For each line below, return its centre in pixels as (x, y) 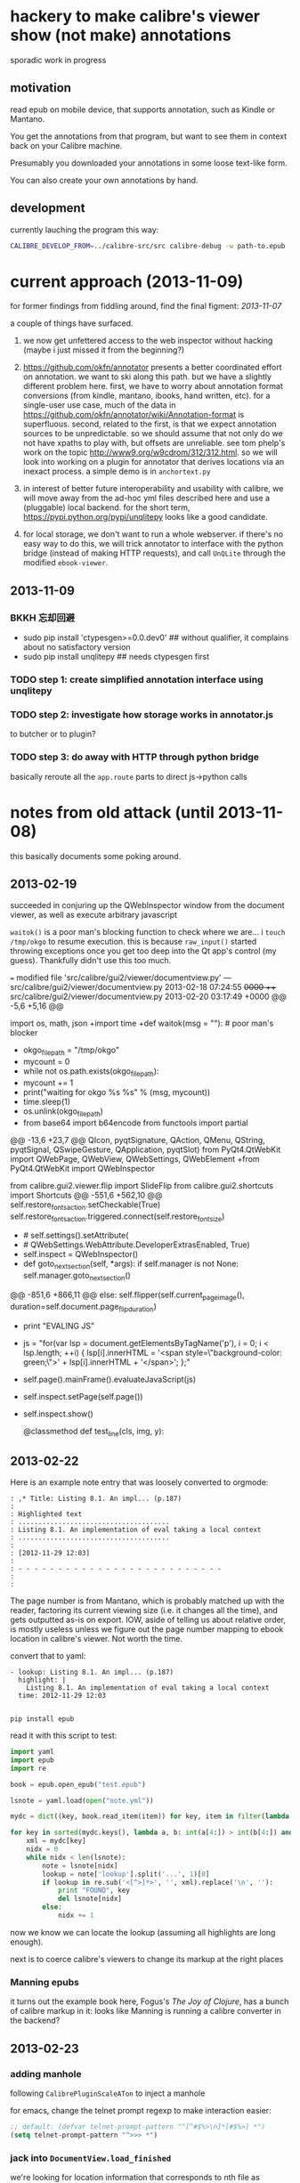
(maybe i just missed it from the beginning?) (104, 350)
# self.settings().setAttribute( (76, 1236)
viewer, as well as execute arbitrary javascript (93, 915)
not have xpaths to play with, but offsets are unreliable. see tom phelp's (154, 443)
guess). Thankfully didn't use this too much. (91, 961)
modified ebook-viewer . (65, 563)
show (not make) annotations (121, 35)
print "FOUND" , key (93, 1891)
